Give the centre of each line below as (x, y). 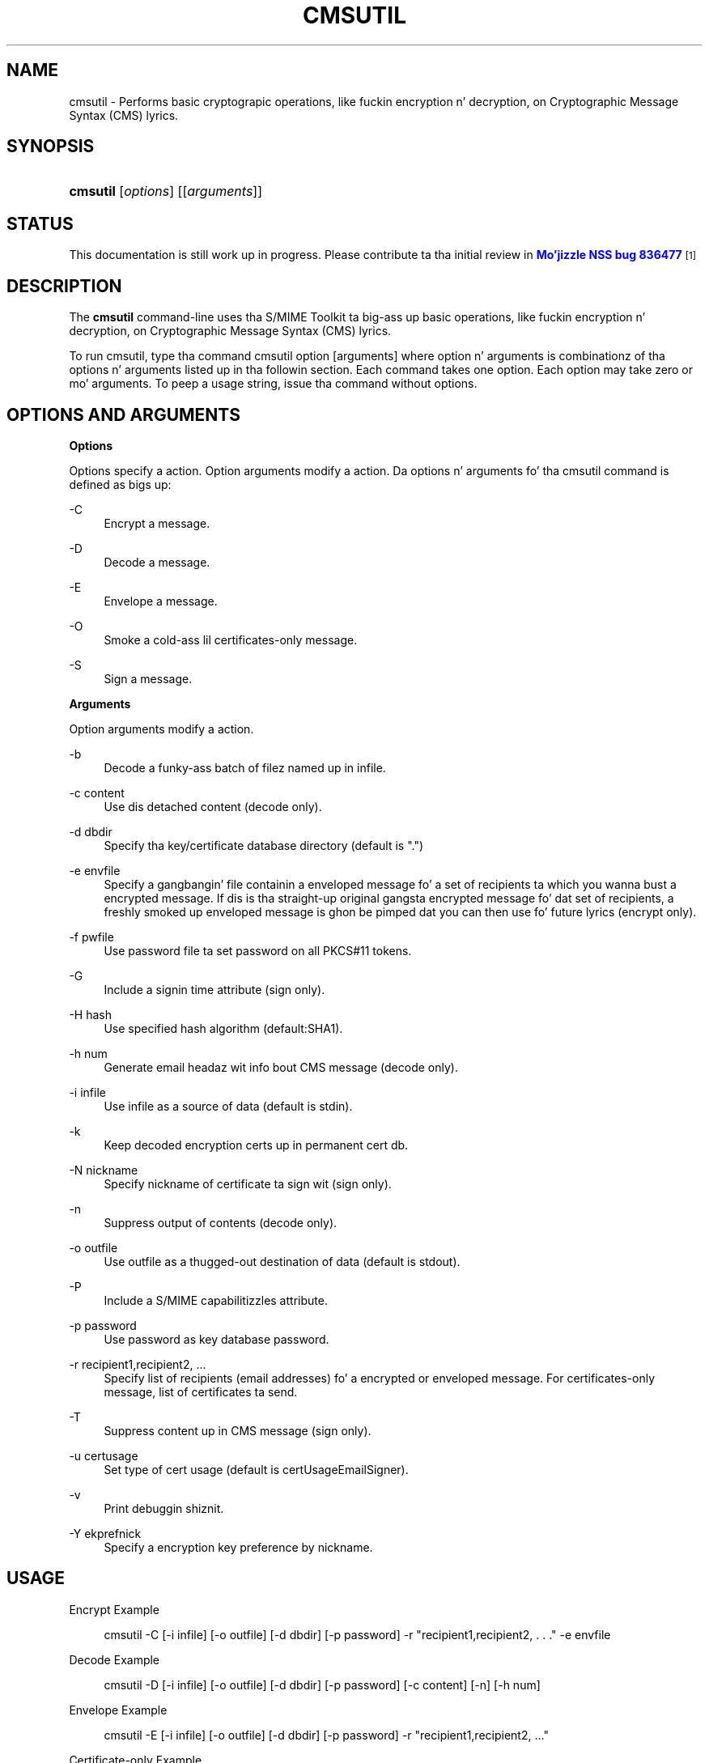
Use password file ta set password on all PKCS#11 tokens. (258, 950)
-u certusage (104, 1455)
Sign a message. (148, 678)
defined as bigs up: (120, 484)
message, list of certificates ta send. (201, 1391)
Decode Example (115, 1659)
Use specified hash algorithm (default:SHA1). (223, 1028)
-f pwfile (91, 937)
